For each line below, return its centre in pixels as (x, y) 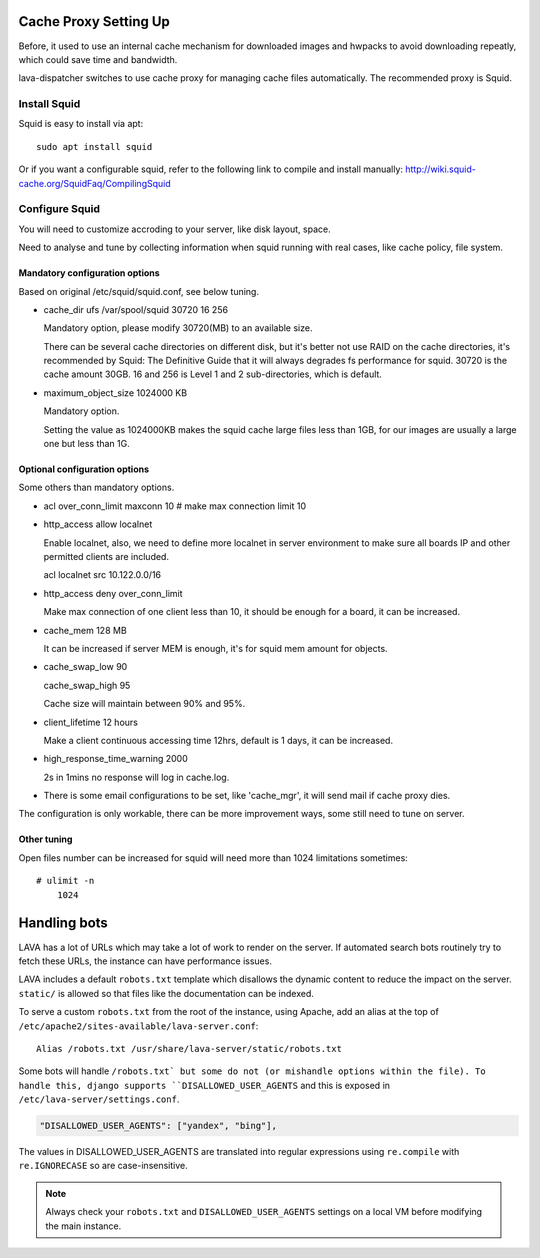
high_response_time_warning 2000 (116, 759)
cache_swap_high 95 (87, 685)
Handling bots (63, 923)
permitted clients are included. (106, 556)
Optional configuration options (84, 469)
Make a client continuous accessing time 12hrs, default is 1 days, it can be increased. (218, 740)
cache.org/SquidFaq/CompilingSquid (95, 183)
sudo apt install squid (94, 146)
